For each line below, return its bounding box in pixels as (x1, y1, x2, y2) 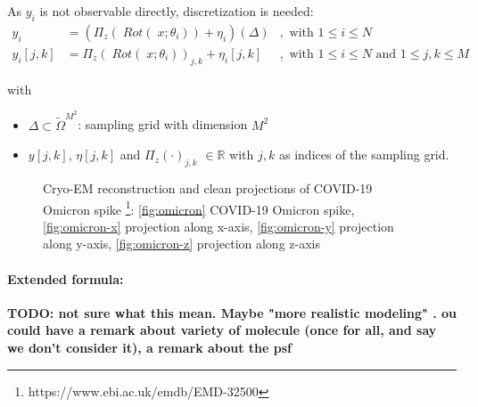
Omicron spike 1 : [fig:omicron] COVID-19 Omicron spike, (43, 197, 355, 218)
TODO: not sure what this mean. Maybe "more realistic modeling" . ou (7, 303, 457, 322)
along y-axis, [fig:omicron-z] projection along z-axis (43, 234, 320, 253)
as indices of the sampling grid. (278, 145, 449, 164)
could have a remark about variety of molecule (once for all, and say (7, 321, 437, 339)
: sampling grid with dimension (78, 115, 248, 134)
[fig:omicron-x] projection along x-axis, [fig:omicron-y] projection (43, 216, 394, 235)
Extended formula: (7, 269, 124, 288)
